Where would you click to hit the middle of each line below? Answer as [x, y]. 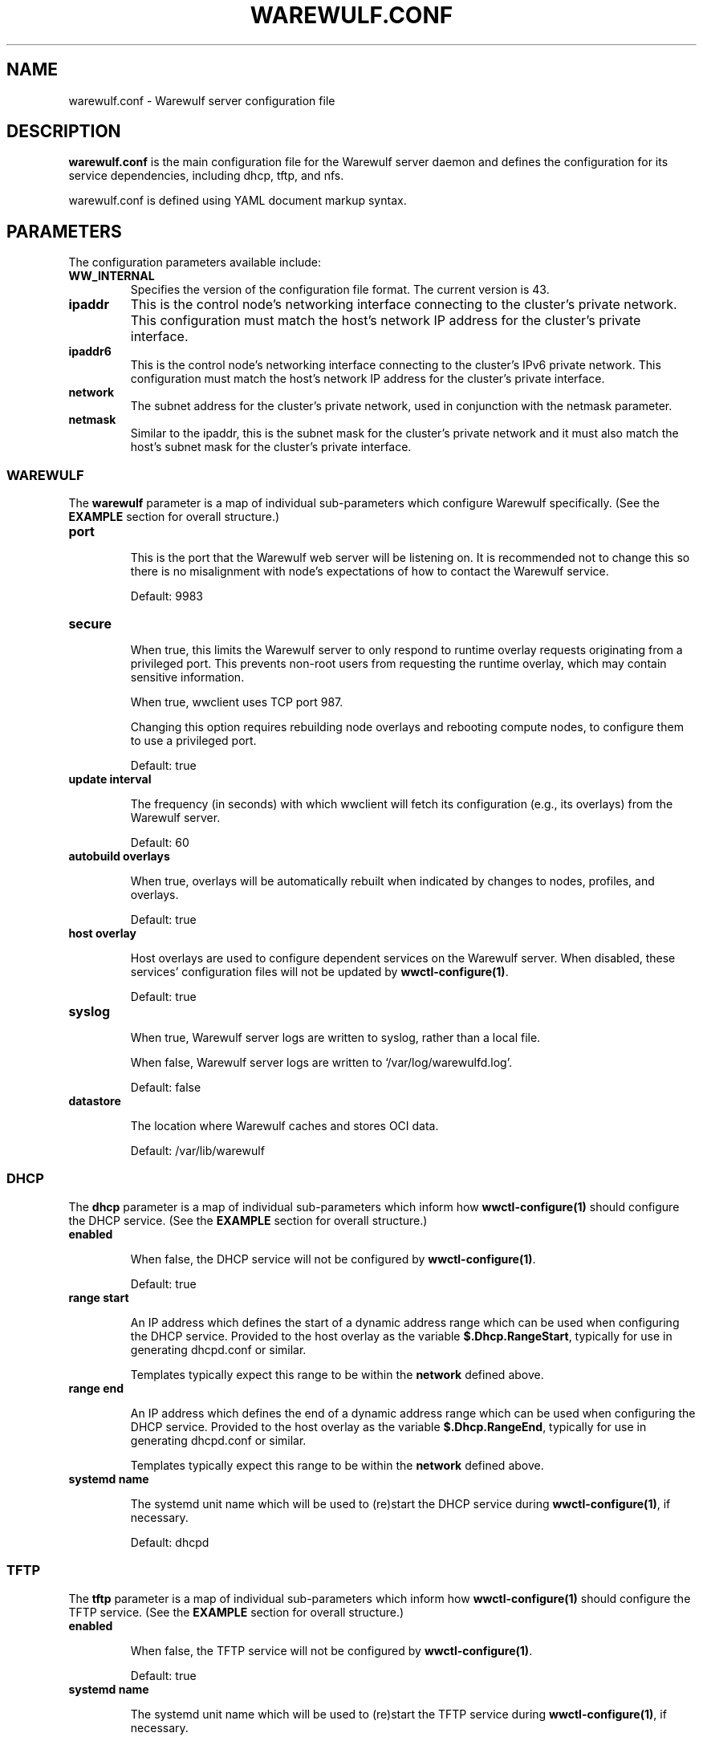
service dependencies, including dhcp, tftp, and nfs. [206, 176]
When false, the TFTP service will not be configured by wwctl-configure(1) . [331, 1650]
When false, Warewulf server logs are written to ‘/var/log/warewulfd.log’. [321, 1063]
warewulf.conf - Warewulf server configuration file [202, 100]
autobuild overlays [119, 856]
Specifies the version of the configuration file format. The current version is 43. [340, 290]
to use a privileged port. [193, 741]
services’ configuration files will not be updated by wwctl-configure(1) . [319, 972]
